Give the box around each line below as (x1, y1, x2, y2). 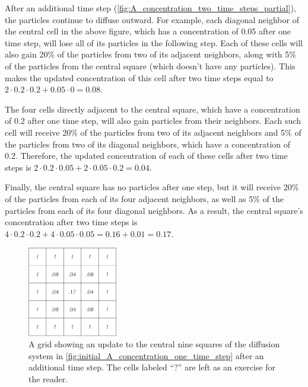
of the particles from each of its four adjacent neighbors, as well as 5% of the (5, 192, 284, 204)
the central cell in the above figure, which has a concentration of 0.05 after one (5, 25, 291, 37)
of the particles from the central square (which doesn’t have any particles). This (5, 59, 296, 72)
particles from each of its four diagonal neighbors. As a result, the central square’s (5, 204, 303, 216)
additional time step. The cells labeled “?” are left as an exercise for (28, 361, 276, 373)
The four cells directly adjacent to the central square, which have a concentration (5, 103, 300, 115)
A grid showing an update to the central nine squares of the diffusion (28, 338, 280, 350)
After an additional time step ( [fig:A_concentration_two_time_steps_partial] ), (5, 2, 296, 14)
